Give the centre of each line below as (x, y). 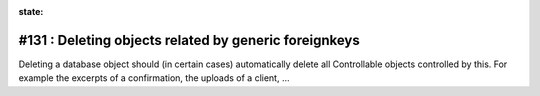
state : (31, 11)
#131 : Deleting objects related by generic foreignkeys (189, 40)
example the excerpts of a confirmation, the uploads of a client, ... (154, 78)
